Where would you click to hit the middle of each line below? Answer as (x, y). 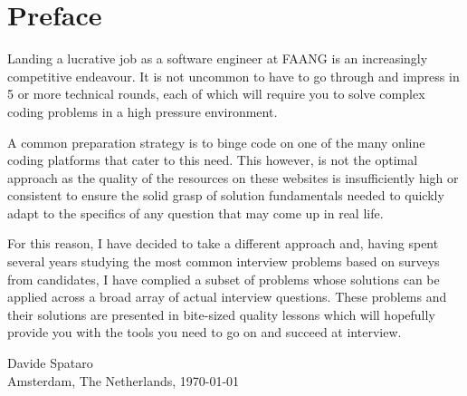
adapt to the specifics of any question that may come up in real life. (195, 212)
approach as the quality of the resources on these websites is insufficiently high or (233, 177)
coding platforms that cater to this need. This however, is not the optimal (213, 160)
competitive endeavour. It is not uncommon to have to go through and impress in (233, 76)
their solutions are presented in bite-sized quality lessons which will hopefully (221, 314)
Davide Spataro (50, 363)
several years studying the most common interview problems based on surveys (224, 261)
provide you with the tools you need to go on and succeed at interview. (205, 332)
